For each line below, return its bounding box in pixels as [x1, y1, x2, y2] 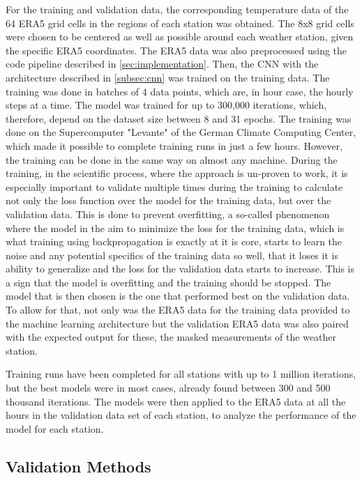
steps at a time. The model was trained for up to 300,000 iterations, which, [6, 98, 327, 112]
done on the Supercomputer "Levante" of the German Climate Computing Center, [6, 125, 356, 139]
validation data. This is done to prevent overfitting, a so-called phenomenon [6, 206, 330, 221]
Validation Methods [6, 455, 151, 477]
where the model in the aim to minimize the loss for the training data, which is [6, 220, 345, 235]
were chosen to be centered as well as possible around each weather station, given [6, 29, 354, 44]
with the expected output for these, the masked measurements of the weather [6, 330, 337, 344]
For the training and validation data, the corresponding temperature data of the [6, 2, 349, 16]
